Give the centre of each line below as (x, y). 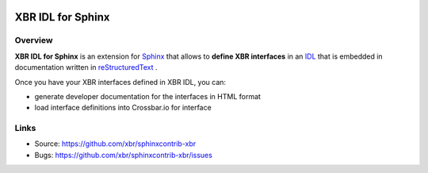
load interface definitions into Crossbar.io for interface (123, 108)
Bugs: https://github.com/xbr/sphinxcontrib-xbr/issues (124, 155)
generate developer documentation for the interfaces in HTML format (148, 96)
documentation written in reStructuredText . (86, 67)
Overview (34, 40)
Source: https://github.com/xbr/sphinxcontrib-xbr (115, 144)
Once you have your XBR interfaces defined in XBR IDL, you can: (120, 82)
